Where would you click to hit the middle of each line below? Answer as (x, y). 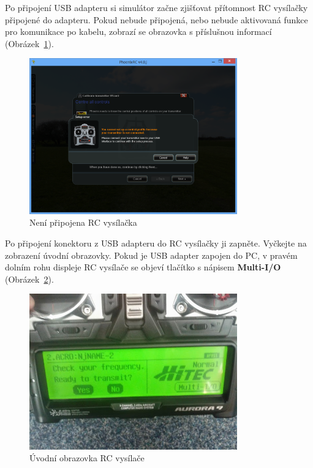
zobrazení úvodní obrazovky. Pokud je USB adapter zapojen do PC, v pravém (151, 255)
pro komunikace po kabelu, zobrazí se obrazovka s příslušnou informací (138, 32)
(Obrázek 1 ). (29, 43)
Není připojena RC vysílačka (83, 222)
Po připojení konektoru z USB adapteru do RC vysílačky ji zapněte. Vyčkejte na (156, 243)
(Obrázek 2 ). (29, 279)
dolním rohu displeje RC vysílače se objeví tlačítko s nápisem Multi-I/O (143, 267)
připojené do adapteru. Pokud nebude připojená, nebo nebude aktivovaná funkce (156, 19)
